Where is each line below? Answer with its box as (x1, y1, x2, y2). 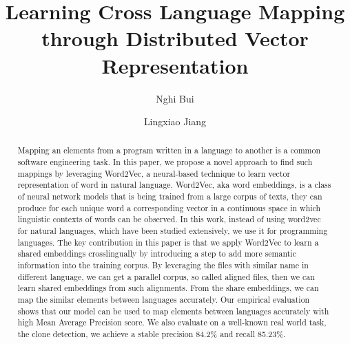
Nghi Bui (156, 91, 194, 105)
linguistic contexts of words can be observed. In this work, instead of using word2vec (17, 213, 321, 225)
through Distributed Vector (41, 24, 309, 52)
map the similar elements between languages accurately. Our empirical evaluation (17, 294, 310, 305)
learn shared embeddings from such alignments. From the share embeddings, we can (17, 282, 319, 294)
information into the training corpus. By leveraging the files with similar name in (17, 259, 309, 271)
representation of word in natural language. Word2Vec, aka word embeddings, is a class (17, 179, 331, 191)
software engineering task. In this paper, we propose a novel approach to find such (17, 156, 313, 168)
